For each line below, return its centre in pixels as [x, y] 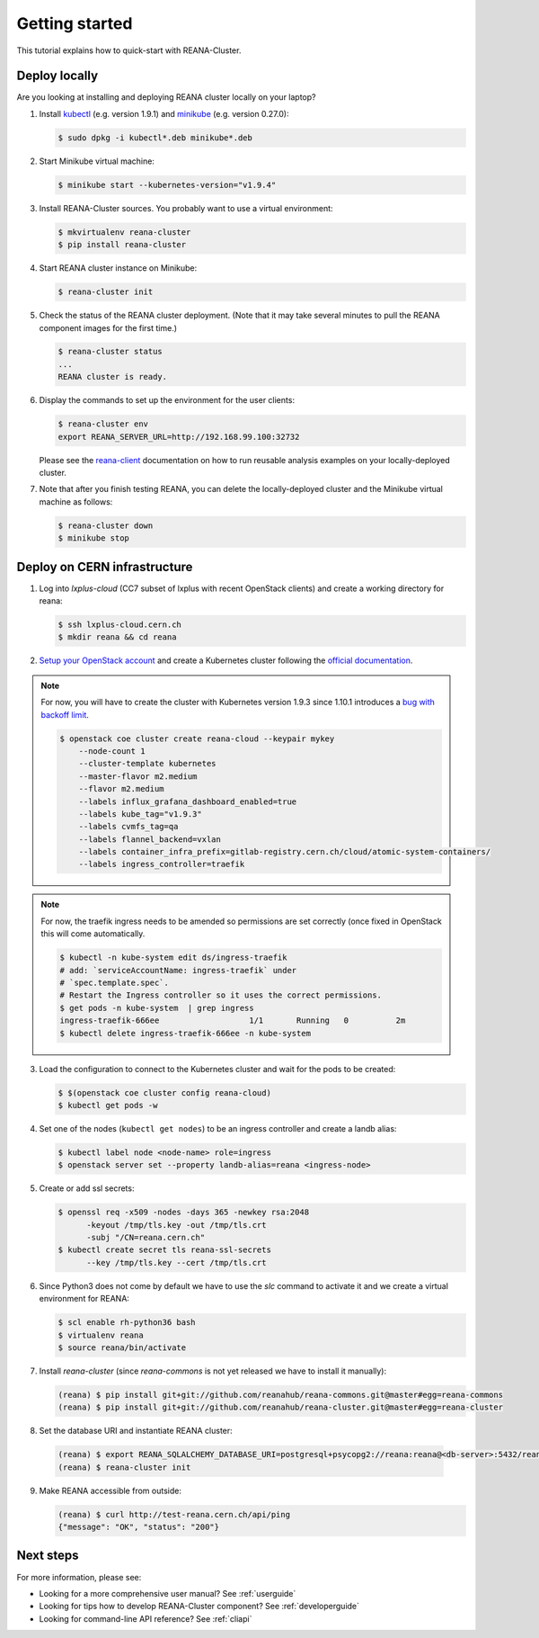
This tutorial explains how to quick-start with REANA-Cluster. [129, 50]
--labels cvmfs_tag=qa [128, 827]
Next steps [48, 1556]
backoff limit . [65, 714]
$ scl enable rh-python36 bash [127, 1323]
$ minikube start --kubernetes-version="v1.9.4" [167, 185]
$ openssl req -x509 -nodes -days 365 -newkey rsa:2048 [184, 1213]
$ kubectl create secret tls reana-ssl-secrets [164, 1250]
